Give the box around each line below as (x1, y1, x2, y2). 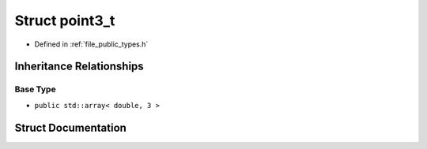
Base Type (14, 84, 56, 95)
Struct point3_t (14, 12, 115, 29)
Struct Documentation (14, 121, 127, 134)
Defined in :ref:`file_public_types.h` (34, 39, 149, 49)
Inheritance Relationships (14, 60, 144, 73)
